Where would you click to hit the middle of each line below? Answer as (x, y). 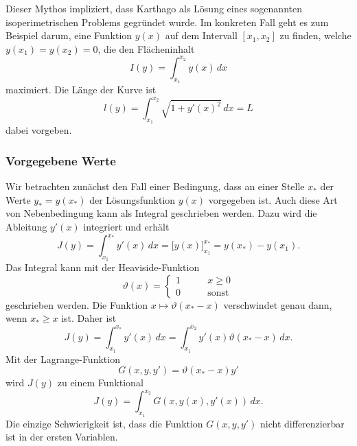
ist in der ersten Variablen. (62, 437)
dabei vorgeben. (39, 130)
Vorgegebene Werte (61, 160)
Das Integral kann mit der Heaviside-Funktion (103, 267)
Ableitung (26, 226)
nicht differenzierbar (302, 423)
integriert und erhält (126, 226)
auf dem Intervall (201, 35)
